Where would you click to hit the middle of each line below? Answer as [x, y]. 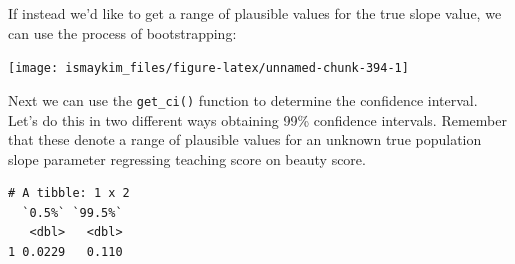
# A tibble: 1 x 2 [69, 193]
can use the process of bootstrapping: [122, 32]
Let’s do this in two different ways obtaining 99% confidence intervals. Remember [257, 119]
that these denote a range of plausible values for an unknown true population [245, 139]
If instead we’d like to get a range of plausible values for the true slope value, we [255, 13]
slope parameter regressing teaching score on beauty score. [187, 158]
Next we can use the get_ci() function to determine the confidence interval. [243, 99]
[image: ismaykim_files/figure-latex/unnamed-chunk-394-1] [208, 68]
